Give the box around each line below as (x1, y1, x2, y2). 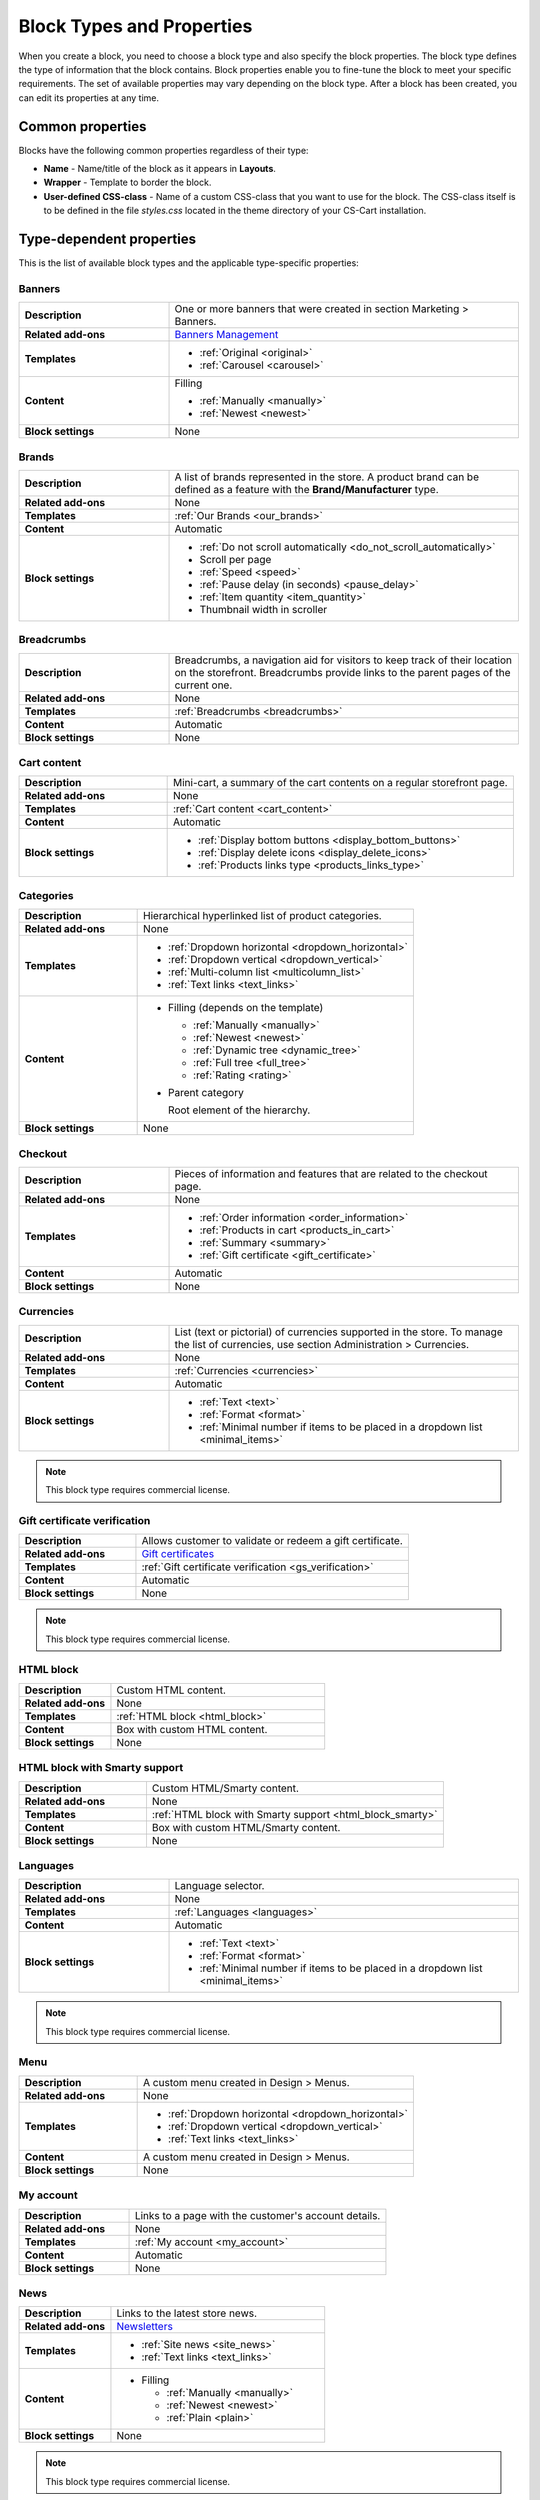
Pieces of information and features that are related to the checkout (174, 1166, 489, 1180)
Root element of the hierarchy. (168, 1103, 311, 1117)
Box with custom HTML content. (116, 1722, 268, 1736)
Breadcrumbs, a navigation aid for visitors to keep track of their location (174, 653, 513, 667)
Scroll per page (199, 552, 272, 566)
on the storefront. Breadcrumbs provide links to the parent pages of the (174, 665, 511, 679)
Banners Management (174, 328, 279, 342)
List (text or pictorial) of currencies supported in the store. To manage (174, 1325, 504, 1339)
